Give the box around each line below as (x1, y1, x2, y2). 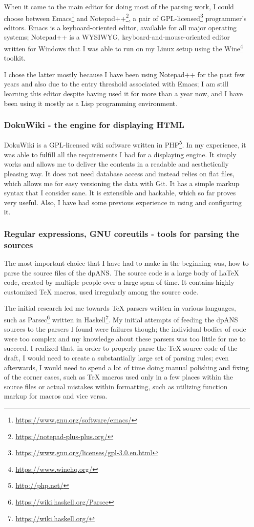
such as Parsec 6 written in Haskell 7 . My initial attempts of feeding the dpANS (4, 313, 238, 324)
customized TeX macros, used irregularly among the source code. (4, 286, 198, 296)
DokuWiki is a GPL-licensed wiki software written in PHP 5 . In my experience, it (4, 138, 246, 150)
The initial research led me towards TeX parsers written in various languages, (4, 303, 236, 313)
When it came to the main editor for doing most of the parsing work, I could (4, 1, 234, 11)
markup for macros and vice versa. (4, 391, 107, 401)
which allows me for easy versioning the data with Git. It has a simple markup (4, 178, 240, 188)
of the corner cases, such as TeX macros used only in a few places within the (4, 372, 233, 382)
